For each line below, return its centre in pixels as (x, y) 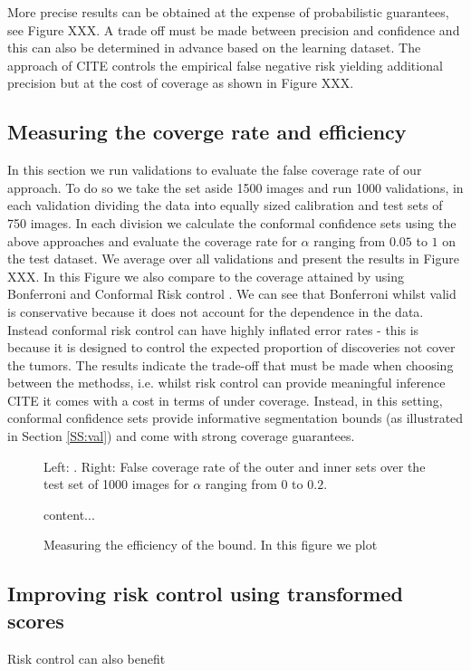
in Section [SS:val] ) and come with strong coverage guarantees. (181, 436)
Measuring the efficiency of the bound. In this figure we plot (211, 545)
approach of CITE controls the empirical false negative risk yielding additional (225, 65)
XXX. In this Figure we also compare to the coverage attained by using (206, 276)
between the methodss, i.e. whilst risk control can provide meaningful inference (226, 383)
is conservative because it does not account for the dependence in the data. (216, 311)
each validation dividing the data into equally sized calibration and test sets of (225, 205)
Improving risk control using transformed (205, 594)
